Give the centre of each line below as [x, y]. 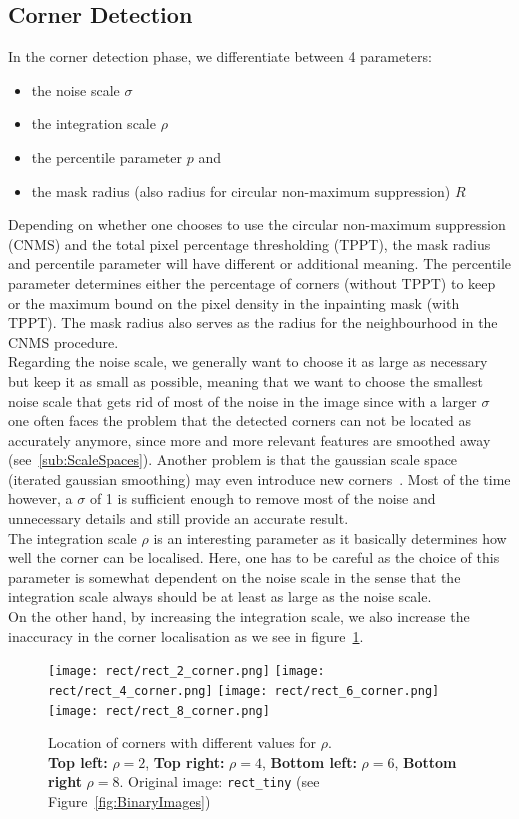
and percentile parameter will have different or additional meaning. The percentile [260, 263]
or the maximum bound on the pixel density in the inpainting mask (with [234, 302]
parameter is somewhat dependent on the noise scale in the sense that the [234, 576]
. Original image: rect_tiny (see [219, 781]
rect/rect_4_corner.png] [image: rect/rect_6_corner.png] [244, 690]
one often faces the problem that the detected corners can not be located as [240, 420]
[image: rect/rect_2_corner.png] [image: [186, 671]
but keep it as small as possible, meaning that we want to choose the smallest [245, 380]
